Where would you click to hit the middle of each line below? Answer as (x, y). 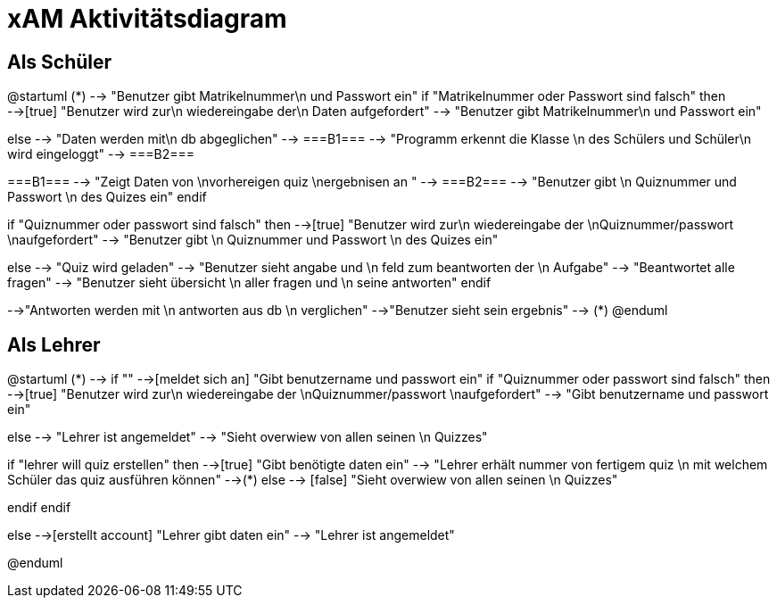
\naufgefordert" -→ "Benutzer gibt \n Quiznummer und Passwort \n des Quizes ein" (253, 240)
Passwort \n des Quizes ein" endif (107, 197)
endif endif (39, 508)
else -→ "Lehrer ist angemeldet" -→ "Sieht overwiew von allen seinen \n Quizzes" (248, 437)
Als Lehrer (54, 344)
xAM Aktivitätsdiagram (147, 19)
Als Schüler (60, 62)
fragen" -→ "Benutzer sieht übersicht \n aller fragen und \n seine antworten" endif (249, 283)
